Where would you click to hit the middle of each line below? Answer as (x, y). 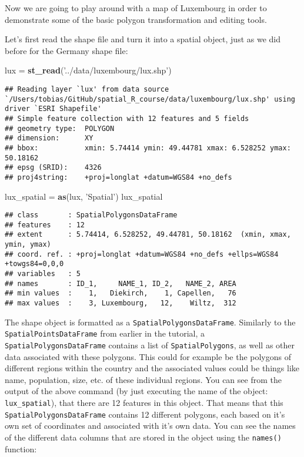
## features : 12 (45, 225)
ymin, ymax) (28, 245)
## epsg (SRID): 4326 (53, 168)
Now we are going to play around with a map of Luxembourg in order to (136, 8)
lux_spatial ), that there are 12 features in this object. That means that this (144, 403)
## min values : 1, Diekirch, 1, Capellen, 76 (121, 293)
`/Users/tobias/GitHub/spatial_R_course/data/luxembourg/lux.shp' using (150, 99)
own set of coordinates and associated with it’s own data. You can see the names (150, 426)
